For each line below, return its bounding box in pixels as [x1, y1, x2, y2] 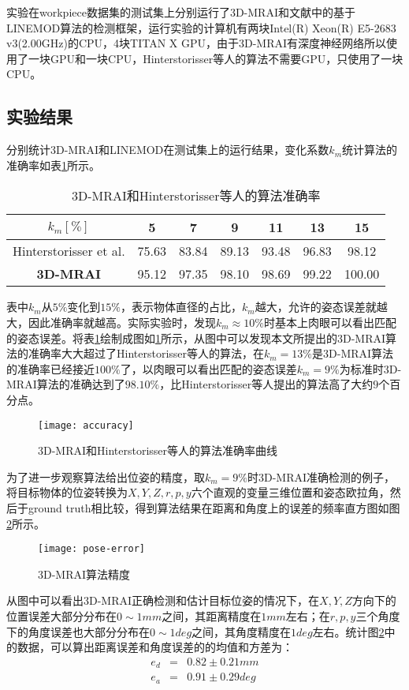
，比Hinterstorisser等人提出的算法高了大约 [159, 376, 374, 392]
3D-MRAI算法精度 [38, 565, 131, 582]
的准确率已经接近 [6, 360, 95, 377]
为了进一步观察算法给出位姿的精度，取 [6, 468, 205, 485]
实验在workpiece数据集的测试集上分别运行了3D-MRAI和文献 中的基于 [6, 4, 355, 20]
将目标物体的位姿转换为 [6, 484, 128, 501]
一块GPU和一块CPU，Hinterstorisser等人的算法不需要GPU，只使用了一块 [28, 50, 403, 66]
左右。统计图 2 [312, 623, 385, 639]
